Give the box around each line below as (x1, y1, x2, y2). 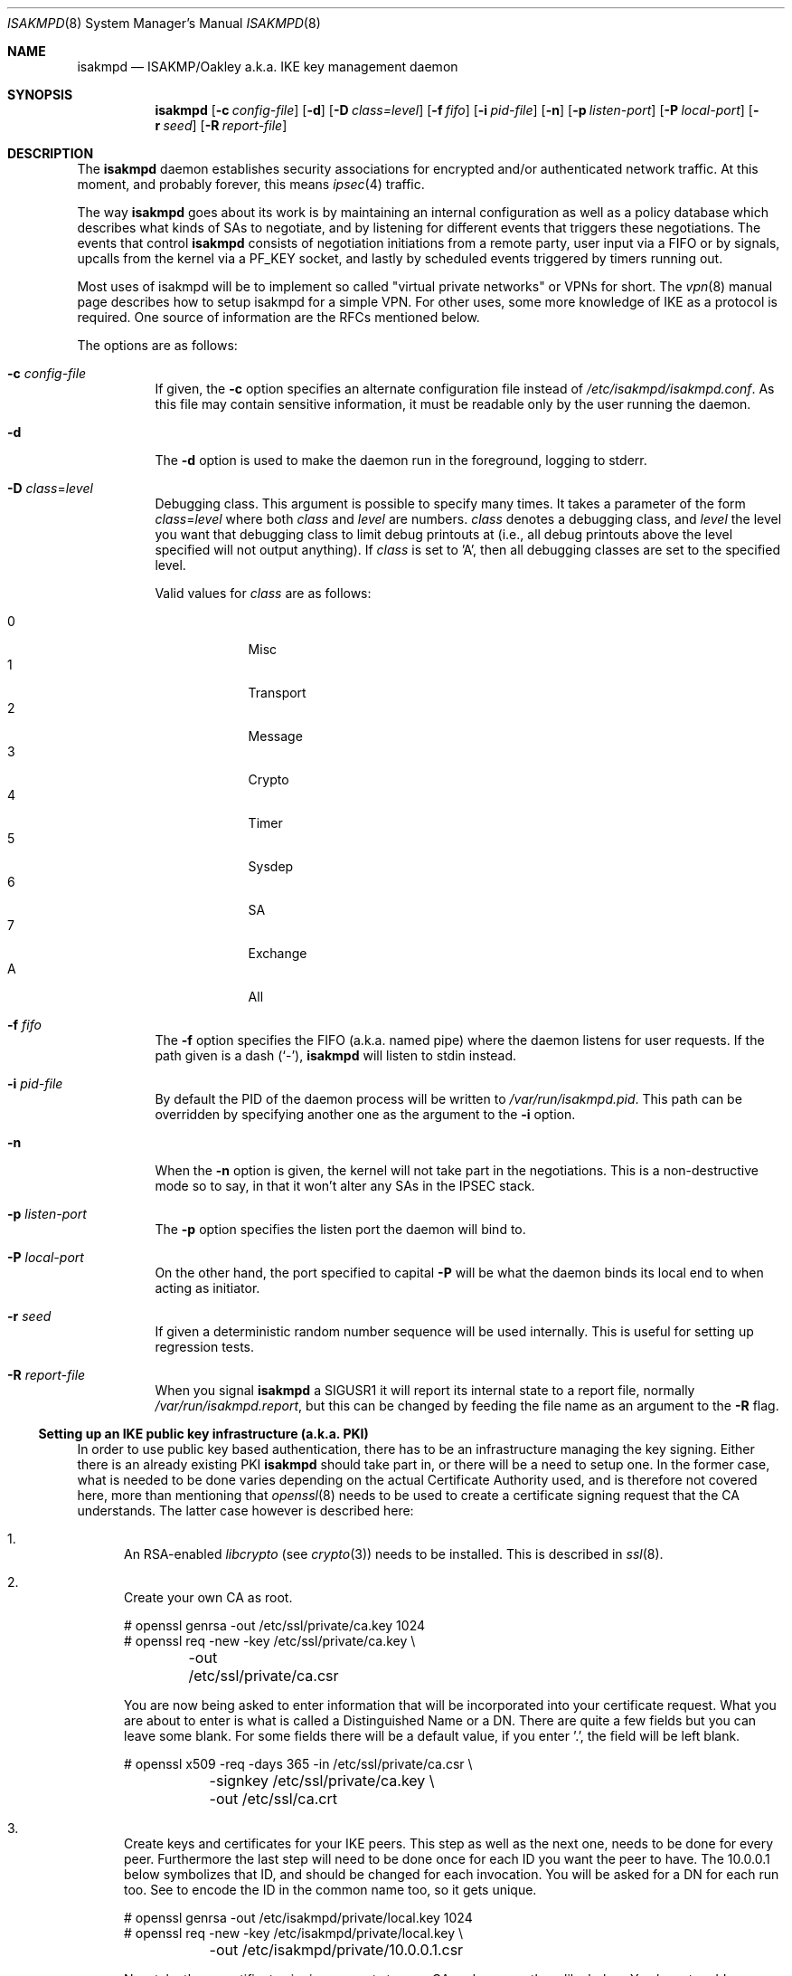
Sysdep (248, 859, 294, 874)
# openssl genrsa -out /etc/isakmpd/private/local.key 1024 (124, 1910, 473, 1925)
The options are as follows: (77, 337, 238, 353)
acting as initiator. (155, 1280, 260, 1296)
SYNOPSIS (7, 87, 73, 102)
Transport (248, 685, 306, 700)
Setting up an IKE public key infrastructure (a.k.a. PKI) (38, 1426, 369, 1441)
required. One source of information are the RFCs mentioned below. (77, 309, 480, 325)
